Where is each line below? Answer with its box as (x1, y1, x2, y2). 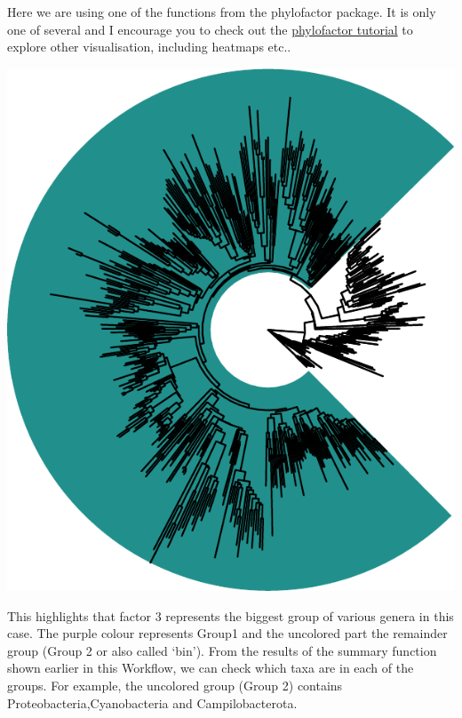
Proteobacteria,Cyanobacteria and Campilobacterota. (7, 693, 298, 712)
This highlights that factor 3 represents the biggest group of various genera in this (7, 606, 454, 625)
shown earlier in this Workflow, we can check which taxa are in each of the (7, 658, 414, 677)
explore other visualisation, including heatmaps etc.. (7, 37, 291, 56)
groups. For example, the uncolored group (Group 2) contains (7, 676, 343, 695)
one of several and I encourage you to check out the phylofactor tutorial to (7, 20, 413, 38)
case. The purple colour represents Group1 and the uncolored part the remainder (7, 624, 448, 642)
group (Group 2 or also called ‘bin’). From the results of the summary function (7, 641, 437, 659)
